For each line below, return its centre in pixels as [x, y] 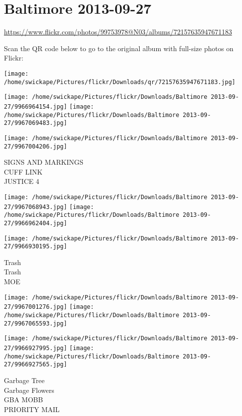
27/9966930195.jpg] [36, 247]
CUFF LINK [23, 171]
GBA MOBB [24, 400]
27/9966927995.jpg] [36, 348]
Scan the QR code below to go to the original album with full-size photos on [119, 48]
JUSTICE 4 [22, 181]
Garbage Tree [24, 380]
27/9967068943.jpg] [36, 207]
